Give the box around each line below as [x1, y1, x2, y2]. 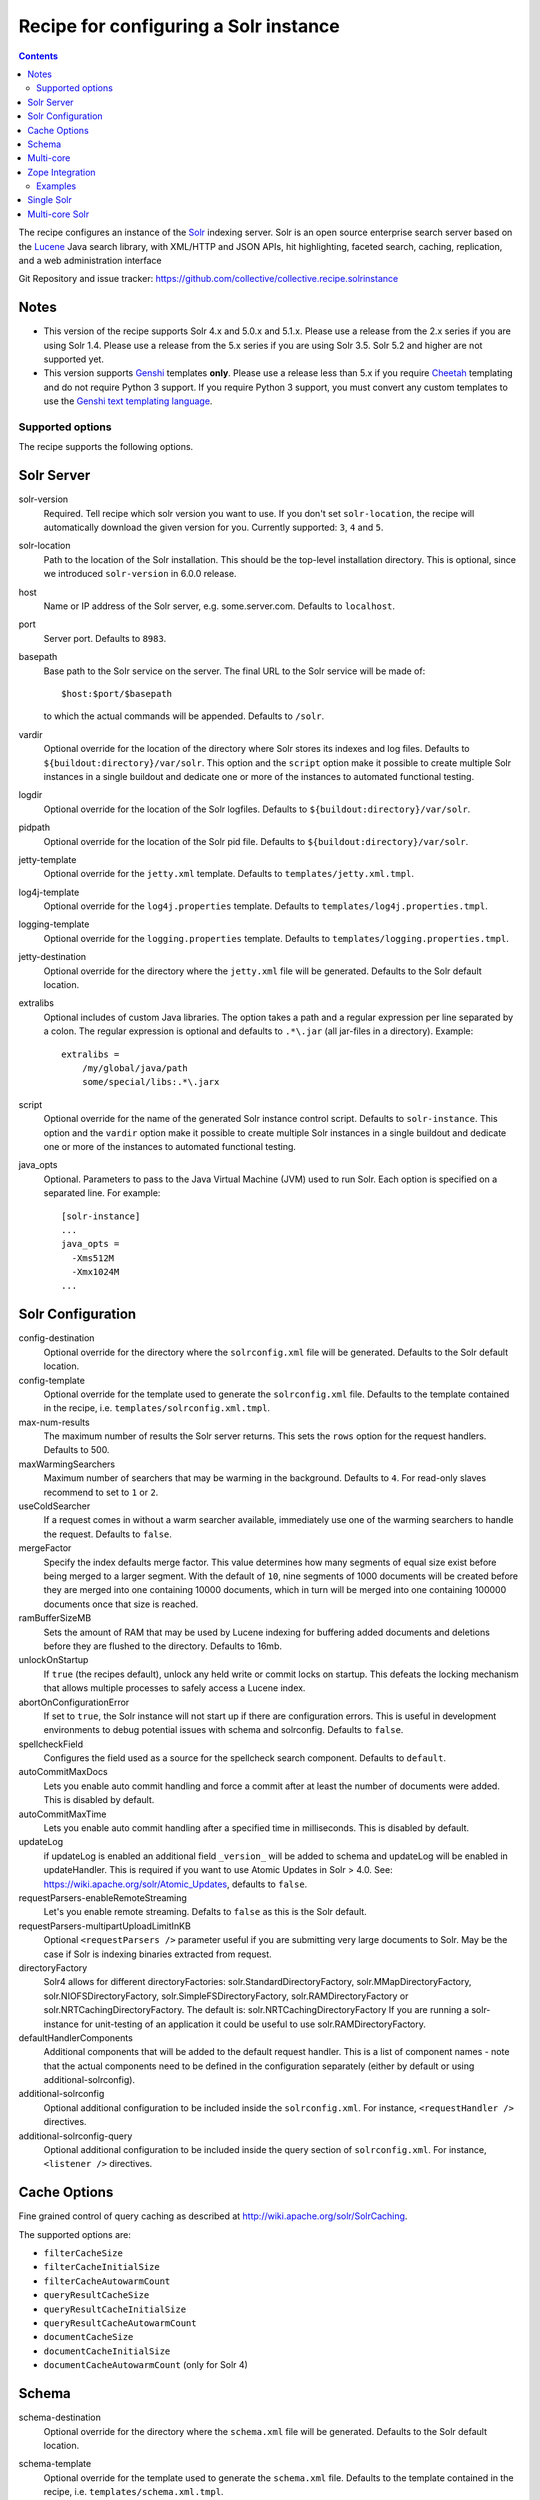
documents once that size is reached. [43, 1598, 199, 1610]
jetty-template [18, 853, 77, 865]
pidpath [18, 821, 50, 834]
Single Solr [27, 194, 72, 206]
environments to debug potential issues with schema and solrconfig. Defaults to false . [43, 1724, 404, 1736]
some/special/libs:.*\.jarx [81, 1076, 220, 1088]
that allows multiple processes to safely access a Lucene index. [43, 1682, 306, 1694]
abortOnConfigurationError [18, 1696, 130, 1708]
